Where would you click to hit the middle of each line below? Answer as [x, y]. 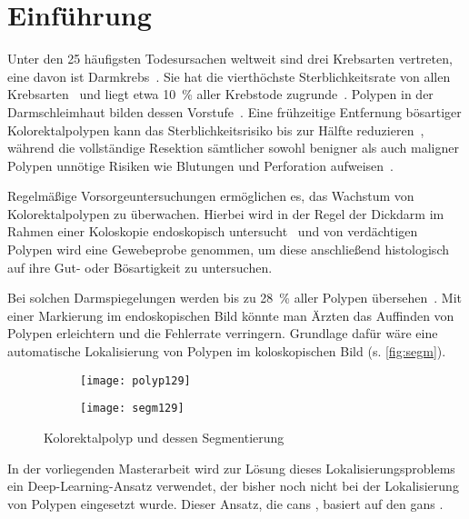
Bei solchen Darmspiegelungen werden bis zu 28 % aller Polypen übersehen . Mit [234, 298]
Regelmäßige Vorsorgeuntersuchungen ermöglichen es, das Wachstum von [211, 196]
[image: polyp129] [135, 380]
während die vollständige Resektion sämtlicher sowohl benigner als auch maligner [233, 148]
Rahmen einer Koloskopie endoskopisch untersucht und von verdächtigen [213, 231]
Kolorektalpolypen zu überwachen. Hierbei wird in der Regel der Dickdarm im [226, 213]
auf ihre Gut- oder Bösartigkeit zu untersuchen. [140, 267]
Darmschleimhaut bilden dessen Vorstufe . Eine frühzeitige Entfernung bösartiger [234, 111]
